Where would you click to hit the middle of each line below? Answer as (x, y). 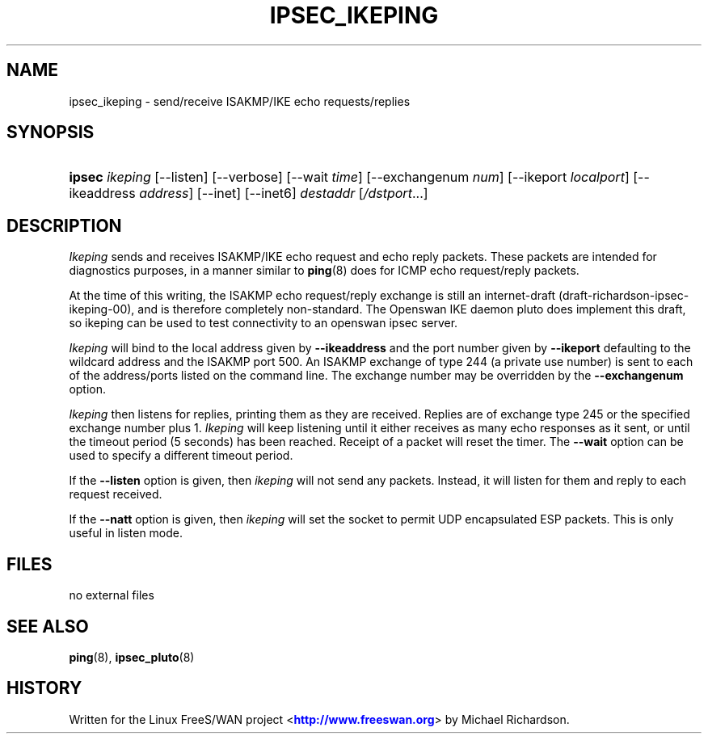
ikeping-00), (102, 309)
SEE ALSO (48, 626)
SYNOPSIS (51, 132)
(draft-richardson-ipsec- (624, 296)
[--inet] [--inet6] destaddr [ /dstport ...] (312, 193)
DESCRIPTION (64, 225)
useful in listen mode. (126, 533)
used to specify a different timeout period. (181, 456)
